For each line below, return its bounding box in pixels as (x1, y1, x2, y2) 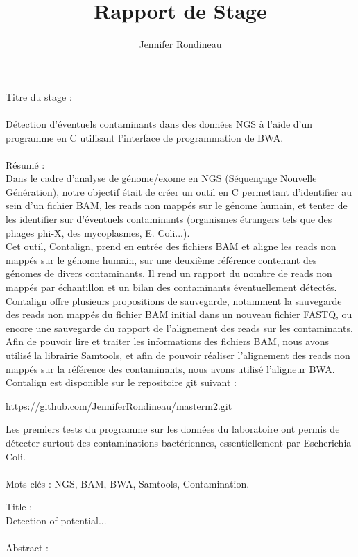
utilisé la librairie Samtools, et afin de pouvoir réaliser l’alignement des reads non (6, 348, 350, 362)
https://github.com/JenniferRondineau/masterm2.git (6, 398, 232, 413)
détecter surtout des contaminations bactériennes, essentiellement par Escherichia (6, 435, 352, 449)
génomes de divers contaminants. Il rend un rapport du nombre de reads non (6, 266, 332, 281)
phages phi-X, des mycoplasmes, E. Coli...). (6, 225, 190, 240)
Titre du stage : (6, 89, 72, 103)
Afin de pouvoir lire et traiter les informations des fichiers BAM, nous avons (6, 334, 330, 349)
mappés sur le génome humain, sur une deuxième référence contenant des (6, 252, 317, 267)
